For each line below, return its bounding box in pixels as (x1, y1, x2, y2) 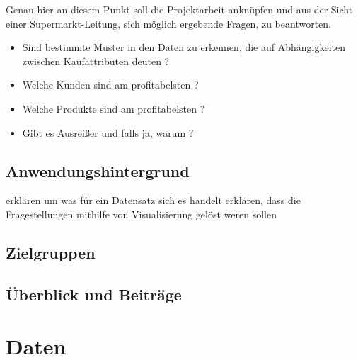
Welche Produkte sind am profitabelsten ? (22, 101, 205, 116)
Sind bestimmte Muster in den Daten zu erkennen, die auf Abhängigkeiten (22, 40, 346, 55)
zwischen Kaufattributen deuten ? (22, 53, 170, 68)
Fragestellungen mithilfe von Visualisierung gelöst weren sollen (6, 206, 277, 221)
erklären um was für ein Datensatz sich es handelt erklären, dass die (6, 193, 301, 208)
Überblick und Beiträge (6, 283, 182, 305)
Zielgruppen (6, 241, 96, 263)
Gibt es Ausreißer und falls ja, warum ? (22, 125, 194, 140)
